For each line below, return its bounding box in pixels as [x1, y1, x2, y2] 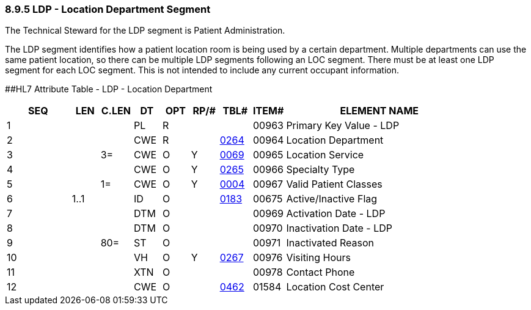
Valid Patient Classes [286, 178, 383, 191]
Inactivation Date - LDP [286, 222, 393, 235]
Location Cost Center [286, 281, 384, 293]
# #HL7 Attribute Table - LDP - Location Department [5, 84, 213, 95]
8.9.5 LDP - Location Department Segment [5, 3, 211, 15]
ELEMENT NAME [340, 105, 419, 117]
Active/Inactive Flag [286, 193, 378, 205]
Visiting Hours [286, 251, 351, 264]
